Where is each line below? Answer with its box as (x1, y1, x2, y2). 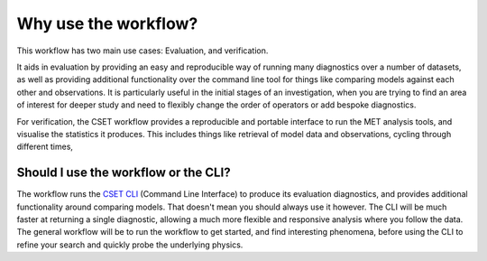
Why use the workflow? (16, 14, 198, 33)
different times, (16, 141, 74, 153)
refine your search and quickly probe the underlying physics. (16, 239, 243, 250)
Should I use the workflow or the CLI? (16, 165, 231, 181)
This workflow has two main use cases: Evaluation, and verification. (16, 45, 269, 56)
